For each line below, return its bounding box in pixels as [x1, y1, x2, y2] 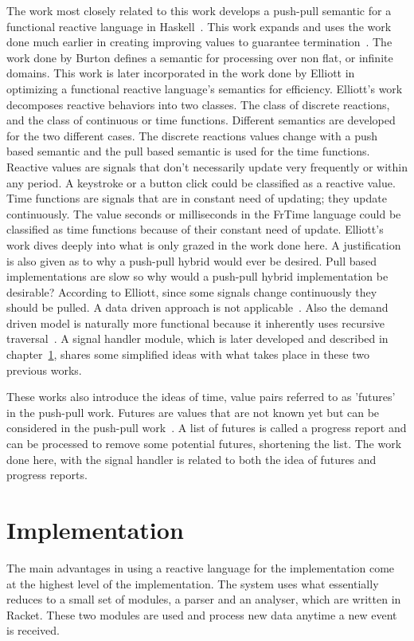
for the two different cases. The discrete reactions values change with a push [6, 127, 378, 144]
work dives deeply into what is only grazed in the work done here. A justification [6, 236, 401, 253]
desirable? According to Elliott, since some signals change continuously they [6, 283, 377, 300]
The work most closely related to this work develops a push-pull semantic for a [6, 2, 392, 18]
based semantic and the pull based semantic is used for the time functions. [6, 143, 370, 159]
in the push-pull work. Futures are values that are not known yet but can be [6, 403, 380, 420]
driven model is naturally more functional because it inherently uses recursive [6, 314, 385, 331]
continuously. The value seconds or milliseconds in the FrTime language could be [6, 205, 401, 222]
